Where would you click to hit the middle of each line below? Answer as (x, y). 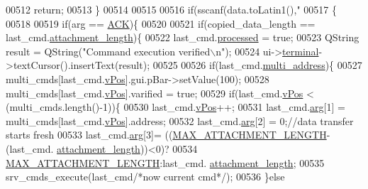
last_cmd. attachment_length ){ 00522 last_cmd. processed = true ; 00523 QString (183, 37)
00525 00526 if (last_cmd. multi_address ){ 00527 (257, 65)
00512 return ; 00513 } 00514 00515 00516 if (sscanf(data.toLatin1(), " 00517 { (171, 9)
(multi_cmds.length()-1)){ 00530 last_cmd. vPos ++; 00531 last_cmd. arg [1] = (175, 107)
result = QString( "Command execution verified (108, 51)
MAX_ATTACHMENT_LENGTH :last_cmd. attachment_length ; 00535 (165, 162)
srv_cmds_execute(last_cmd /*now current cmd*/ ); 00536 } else (145, 177)
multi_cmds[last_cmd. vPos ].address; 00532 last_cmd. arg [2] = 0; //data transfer (180, 120)
